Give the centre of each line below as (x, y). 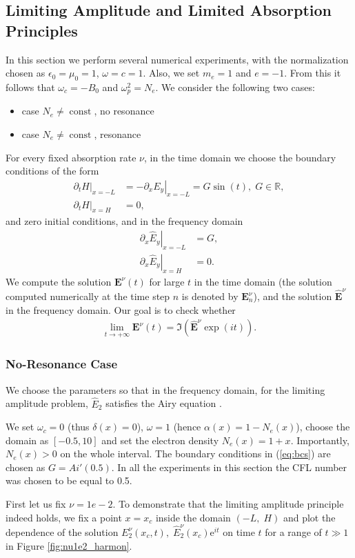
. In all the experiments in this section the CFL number (229, 467)
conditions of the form (52, 171)
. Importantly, (320, 440)
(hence (187, 427)
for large (167, 281)
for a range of (293, 531)
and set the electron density (160, 440)
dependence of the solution (62, 531)
